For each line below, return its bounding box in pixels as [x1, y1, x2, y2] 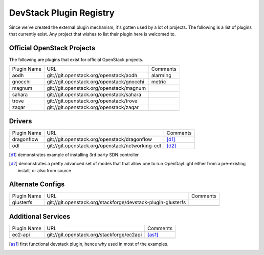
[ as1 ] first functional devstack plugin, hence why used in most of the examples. [9, 241, 169, 247]
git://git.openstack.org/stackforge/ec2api [46, 231, 142, 238]
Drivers [9, 117, 32, 125]
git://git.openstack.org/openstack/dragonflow [46, 136, 153, 142]
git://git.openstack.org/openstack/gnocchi [46, 78, 144, 85]
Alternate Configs [9, 180, 65, 189]
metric [151, 78, 166, 85]
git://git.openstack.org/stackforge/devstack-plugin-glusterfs [46, 199, 186, 206]
